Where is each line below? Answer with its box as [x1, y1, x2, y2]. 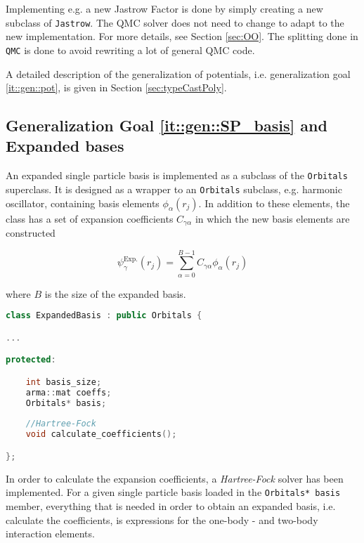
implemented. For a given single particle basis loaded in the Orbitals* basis [6, 485, 341, 499]
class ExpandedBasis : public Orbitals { [6, 310, 202, 321]
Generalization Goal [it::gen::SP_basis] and [6, 115, 327, 136]
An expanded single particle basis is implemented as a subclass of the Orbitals [6, 168, 348, 183]
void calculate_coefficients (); [25, 429, 177, 440]
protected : [6, 355, 56, 365]
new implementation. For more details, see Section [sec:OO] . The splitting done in [6, 29, 358, 44]
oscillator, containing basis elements [6, 195, 160, 210]
